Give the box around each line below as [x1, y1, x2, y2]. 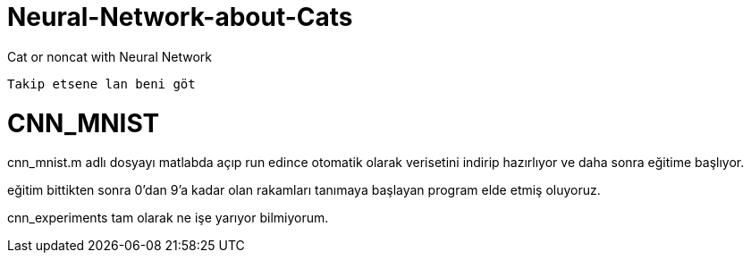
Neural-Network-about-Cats [7, 2, 353, 32]
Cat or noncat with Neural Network [7, 48, 213, 64]
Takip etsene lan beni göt [7, 76, 196, 91]
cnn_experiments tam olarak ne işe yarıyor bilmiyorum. [7, 210, 329, 226]
